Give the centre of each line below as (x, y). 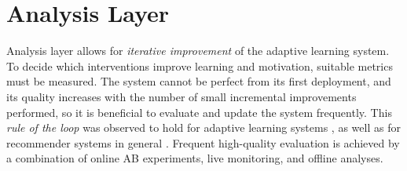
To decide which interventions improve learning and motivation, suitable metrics (200, 65)
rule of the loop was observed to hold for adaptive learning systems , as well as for (203, 127)
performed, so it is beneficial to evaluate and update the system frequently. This (199, 112)
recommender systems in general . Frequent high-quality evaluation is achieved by (203, 142)
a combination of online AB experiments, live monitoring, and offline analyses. (195, 158)
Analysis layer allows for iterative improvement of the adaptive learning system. (198, 51)
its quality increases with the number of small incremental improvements (181, 96)
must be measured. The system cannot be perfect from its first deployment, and (199, 81)
